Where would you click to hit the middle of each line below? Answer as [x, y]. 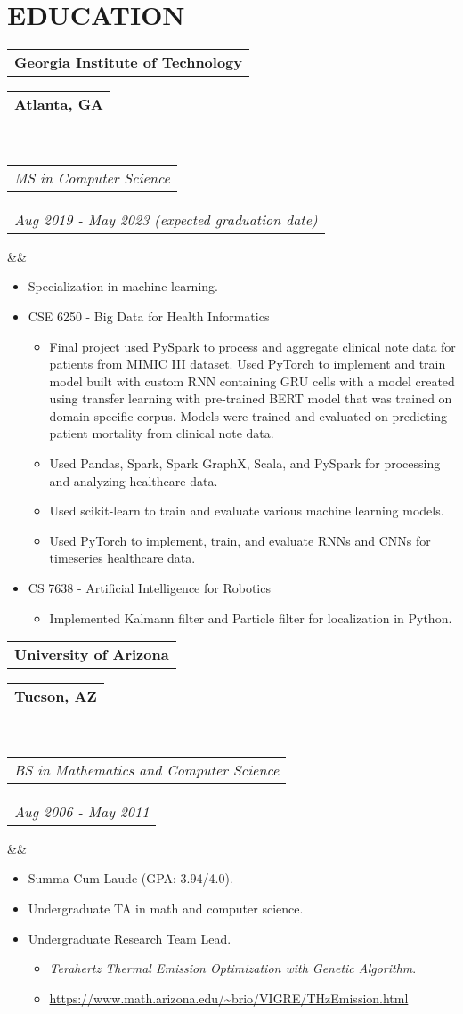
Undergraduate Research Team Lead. [130, 938]
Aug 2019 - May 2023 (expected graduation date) [166, 219]
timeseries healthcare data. [122, 558]
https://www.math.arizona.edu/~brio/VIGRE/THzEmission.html [229, 998]
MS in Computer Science [92, 177]
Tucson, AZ [56, 696]
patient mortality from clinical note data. [162, 433]
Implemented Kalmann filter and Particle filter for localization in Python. [251, 617]
